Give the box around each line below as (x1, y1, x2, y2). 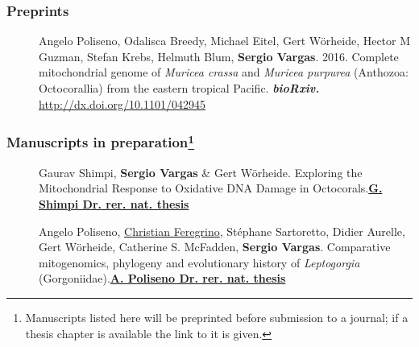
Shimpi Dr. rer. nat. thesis (39, 196, 189, 213)
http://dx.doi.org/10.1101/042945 (39, 95, 205, 112)
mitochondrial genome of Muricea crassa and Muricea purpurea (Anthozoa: (39, 64, 409, 81)
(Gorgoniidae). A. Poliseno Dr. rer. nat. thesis (39, 270, 286, 287)
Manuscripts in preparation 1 (6, 130, 195, 152)
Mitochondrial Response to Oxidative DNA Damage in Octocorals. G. (39, 180, 383, 196)
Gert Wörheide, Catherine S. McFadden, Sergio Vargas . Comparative (39, 238, 391, 255)
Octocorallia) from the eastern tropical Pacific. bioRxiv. (39, 80, 320, 96)
